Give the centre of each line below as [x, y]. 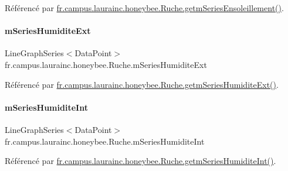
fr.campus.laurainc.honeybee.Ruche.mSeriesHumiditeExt [106, 64]
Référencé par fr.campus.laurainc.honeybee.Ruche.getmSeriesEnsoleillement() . [144, 8]
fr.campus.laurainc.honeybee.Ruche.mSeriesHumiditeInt [105, 141]
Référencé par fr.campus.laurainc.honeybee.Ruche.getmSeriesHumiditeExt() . [142, 84]
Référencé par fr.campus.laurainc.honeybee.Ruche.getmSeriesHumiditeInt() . [140, 161]
